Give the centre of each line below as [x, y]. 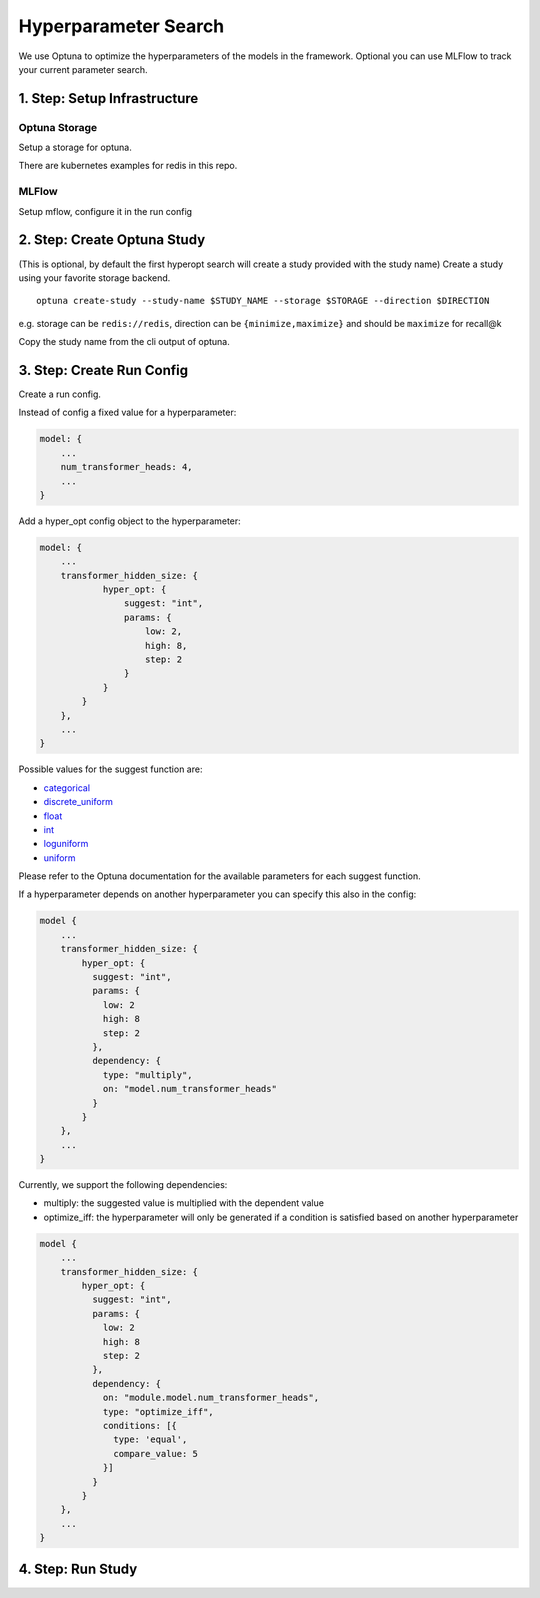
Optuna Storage [58, 127]
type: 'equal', [150, 1439]
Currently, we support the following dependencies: [123, 1185]
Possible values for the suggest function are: [110, 769]
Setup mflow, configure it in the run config [105, 211]
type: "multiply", [148, 1074]
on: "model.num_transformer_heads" [189, 1089]
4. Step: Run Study [78, 1569]
